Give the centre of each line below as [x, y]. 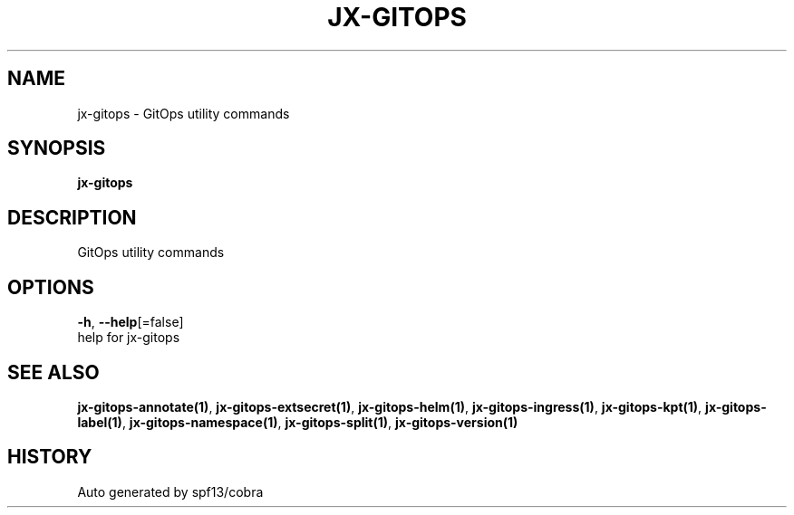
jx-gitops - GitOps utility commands [184, 113]
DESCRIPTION [72, 217]
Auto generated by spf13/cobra [170, 491]
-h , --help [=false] [131, 322]
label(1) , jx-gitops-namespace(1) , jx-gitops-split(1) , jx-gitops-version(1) [298, 422]
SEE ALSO [53, 372]
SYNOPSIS [57, 148]
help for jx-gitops [129, 338]
